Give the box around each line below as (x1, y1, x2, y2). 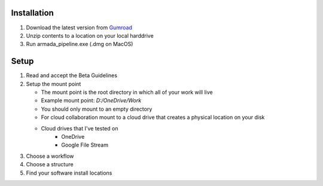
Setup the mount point (26, 80, 81, 87)
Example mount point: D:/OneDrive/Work (41, 97, 142, 104)
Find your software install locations (26, 169, 112, 176)
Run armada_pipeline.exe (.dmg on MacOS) (26, 41, 133, 48)
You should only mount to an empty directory (41, 105, 153, 112)
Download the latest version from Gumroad (26, 24, 133, 31)
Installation (11, 8, 54, 18)
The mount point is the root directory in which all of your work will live (41, 89, 213, 96)
